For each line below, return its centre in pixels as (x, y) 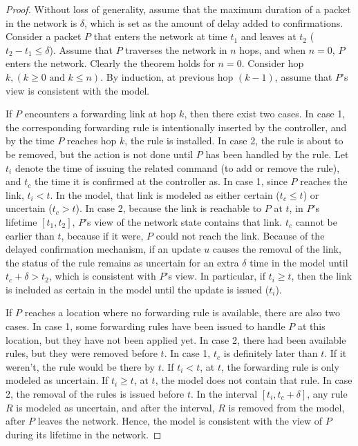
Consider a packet (44, 36)
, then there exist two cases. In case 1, (265, 114)
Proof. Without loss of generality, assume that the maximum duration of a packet (178, 9)
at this (311, 326)
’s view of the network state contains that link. (183, 221)
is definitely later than (271, 353)
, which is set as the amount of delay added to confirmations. (214, 22)
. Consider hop (273, 63)
